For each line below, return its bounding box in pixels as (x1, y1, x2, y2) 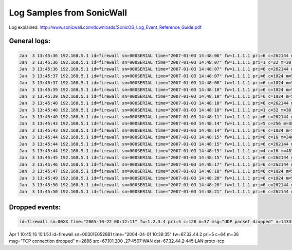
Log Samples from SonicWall (9, 7, 128, 18)
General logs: (9, 37, 51, 45)
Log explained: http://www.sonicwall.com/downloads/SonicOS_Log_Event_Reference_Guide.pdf (9, 24, 202, 30)
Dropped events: (9, 203, 61, 211)
